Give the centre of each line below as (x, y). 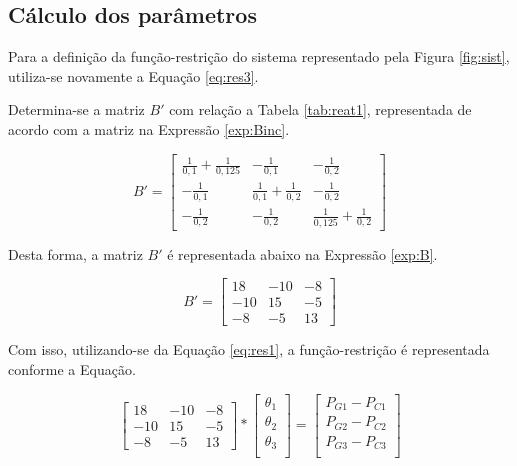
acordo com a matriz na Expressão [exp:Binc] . (149, 128)
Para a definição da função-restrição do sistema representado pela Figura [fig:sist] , (259, 56)
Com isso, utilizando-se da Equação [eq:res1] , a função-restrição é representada (249, 349)
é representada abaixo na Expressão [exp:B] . (302, 253)
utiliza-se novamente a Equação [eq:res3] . (133, 75)
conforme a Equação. (72, 368)
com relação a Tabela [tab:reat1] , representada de (320, 109)
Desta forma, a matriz (75, 253)
